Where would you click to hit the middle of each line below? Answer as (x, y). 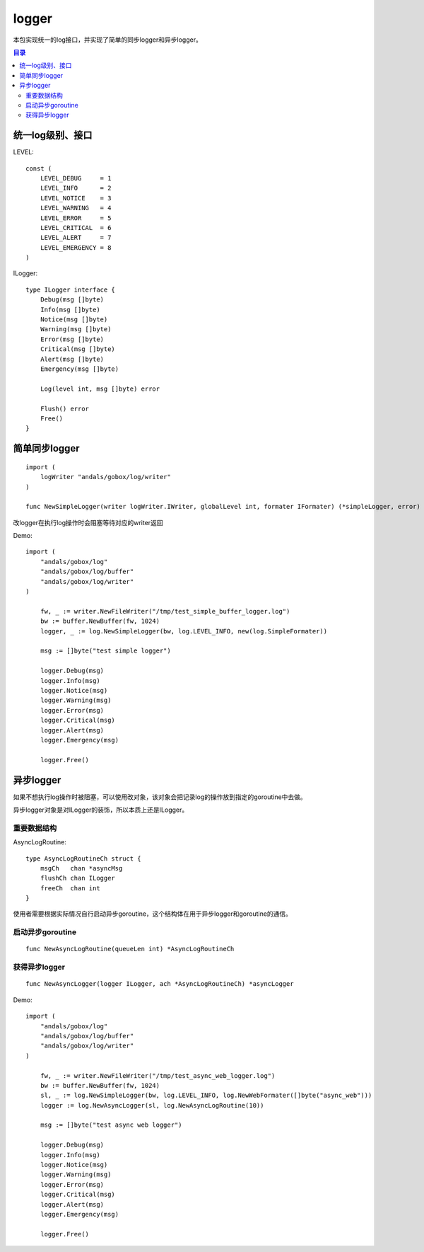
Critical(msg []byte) (78, 349)
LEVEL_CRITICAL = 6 (76, 228)
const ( (39, 168)
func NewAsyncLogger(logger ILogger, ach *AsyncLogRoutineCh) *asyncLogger (160, 984)
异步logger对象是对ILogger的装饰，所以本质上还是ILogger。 (101, 810)
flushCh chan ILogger (78, 878)
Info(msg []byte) (70, 309)
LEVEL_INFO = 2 (76, 188)
